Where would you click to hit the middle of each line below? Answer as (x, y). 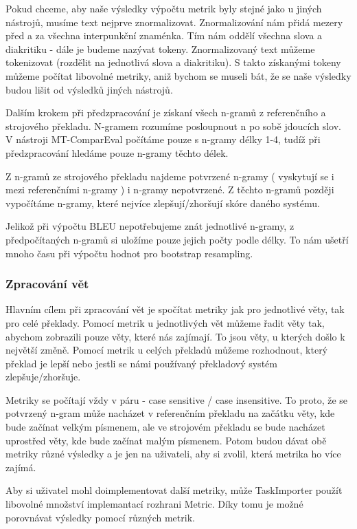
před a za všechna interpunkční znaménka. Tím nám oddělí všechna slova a (164, 35)
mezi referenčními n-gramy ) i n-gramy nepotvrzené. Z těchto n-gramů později (170, 190)
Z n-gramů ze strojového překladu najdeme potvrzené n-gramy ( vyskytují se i (170, 176)
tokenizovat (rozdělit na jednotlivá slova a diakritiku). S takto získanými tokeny (173, 62)
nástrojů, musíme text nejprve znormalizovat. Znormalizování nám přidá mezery (174, 22)
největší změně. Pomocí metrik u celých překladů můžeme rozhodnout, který (167, 350)
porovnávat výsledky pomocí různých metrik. (100, 517)
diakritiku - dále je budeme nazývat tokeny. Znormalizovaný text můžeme (160, 48)
